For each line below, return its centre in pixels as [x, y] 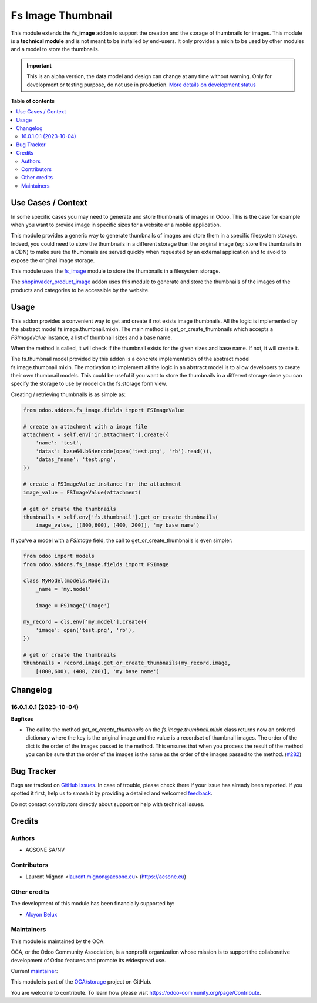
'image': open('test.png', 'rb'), [85, 630]
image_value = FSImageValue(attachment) [82, 492]
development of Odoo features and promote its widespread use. [88, 960]
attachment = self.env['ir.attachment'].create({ [96, 435]
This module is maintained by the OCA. [58, 941]
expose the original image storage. [53, 260]
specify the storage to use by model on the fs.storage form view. [89, 384]
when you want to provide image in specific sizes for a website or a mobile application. [116, 225]
